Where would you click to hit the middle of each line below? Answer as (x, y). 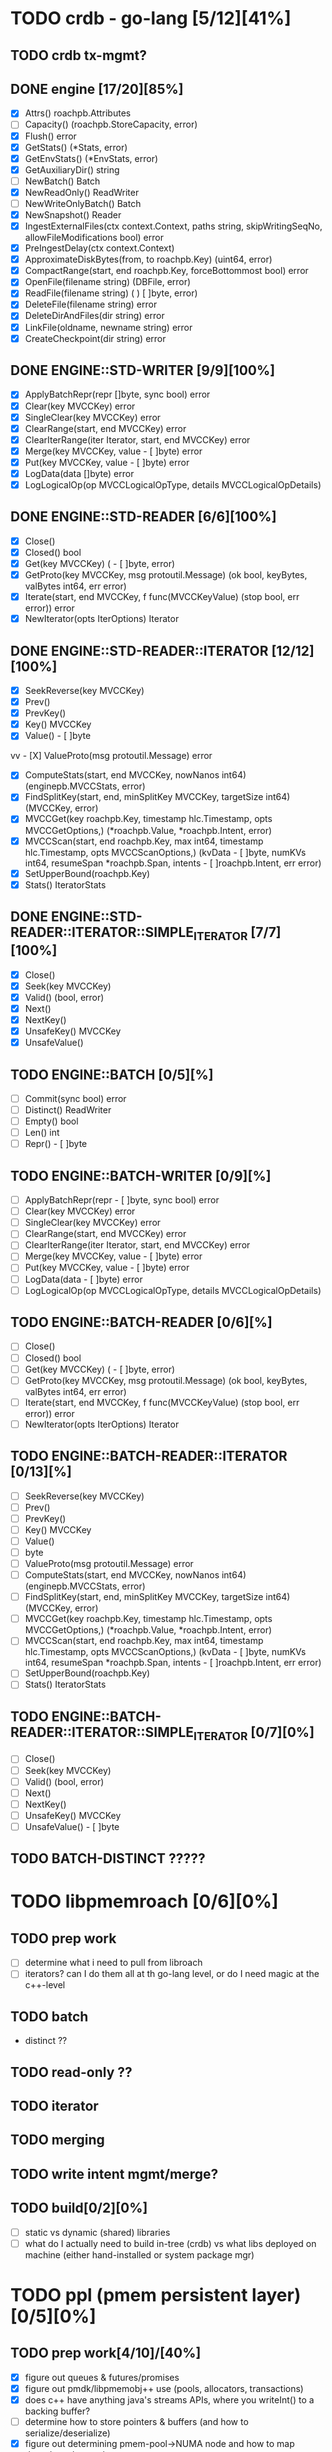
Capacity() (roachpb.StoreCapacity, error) (111, 124)
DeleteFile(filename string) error (91, 304)
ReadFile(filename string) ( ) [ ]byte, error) (111, 293)
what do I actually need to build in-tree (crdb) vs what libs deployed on (170, 2243)
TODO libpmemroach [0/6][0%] (144, 1901)
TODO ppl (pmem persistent (129, 2294)
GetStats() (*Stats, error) (76, 147)
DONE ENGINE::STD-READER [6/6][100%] (143, 517)
